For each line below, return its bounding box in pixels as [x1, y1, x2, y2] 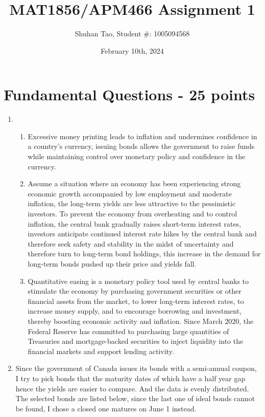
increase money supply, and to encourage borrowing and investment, [28, 305, 242, 316]
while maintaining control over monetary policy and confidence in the [28, 151, 246, 162]
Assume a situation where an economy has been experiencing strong [28, 178, 241, 189]
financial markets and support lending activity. [28, 345, 174, 356]
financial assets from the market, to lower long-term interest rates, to [28, 295, 244, 306]
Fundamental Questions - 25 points [4, 84, 255, 105]
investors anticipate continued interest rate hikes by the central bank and [28, 228, 257, 239]
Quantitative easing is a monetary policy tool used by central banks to [28, 275, 249, 286]
